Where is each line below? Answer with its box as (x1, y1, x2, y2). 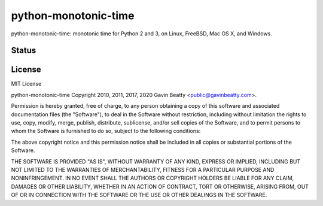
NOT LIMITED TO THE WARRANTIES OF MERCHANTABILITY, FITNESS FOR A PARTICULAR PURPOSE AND (11, 166, 275, 173)
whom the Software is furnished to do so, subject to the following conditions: (11, 128, 201, 135)
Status (11, 46, 36, 56)
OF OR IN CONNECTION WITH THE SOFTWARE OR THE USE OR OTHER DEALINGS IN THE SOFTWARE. (11, 192, 267, 199)
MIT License (11, 80, 42, 87)
